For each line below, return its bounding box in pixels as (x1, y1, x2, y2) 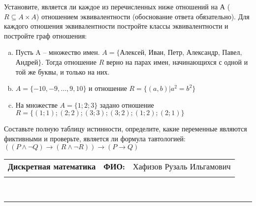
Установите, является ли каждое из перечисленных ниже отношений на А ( (4, 1, 230, 11)
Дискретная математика (8, 160, 96, 172)
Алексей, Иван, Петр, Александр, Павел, (120, 47, 242, 57)
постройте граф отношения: (4, 30, 87, 41)
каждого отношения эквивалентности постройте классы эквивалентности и (4, 21, 228, 31)
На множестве (15, 99, 58, 110)
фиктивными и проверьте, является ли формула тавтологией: (4, 133, 186, 143)
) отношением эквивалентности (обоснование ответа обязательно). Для (36, 11, 250, 21)
